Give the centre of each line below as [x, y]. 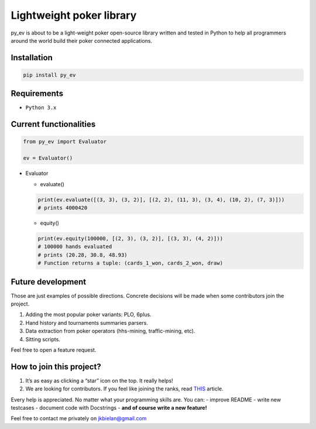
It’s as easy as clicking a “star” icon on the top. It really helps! [99, 380]
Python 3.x [41, 108]
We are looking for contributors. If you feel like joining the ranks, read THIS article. [124, 389]
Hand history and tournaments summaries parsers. [87, 322]
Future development [49, 282]
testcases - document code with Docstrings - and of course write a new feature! [109, 408]
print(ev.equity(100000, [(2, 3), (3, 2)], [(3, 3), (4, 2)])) [130, 238]
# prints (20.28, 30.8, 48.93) [83, 255]
